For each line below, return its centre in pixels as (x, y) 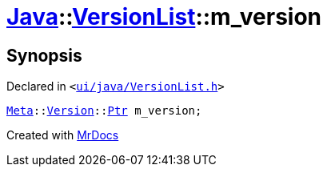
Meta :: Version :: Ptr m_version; (104, 111)
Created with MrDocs (63, 135)
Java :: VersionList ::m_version (164, 17)
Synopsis (44, 55)
